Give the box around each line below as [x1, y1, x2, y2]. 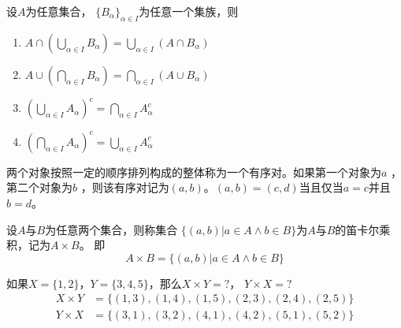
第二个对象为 [6, 179, 72, 196]
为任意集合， [25, 3, 92, 19]
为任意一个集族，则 [139, 3, 239, 19]
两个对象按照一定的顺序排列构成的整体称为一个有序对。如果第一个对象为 [6, 163, 381, 180]
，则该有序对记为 [80, 179, 169, 196]
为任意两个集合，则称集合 [45, 221, 178, 237]
